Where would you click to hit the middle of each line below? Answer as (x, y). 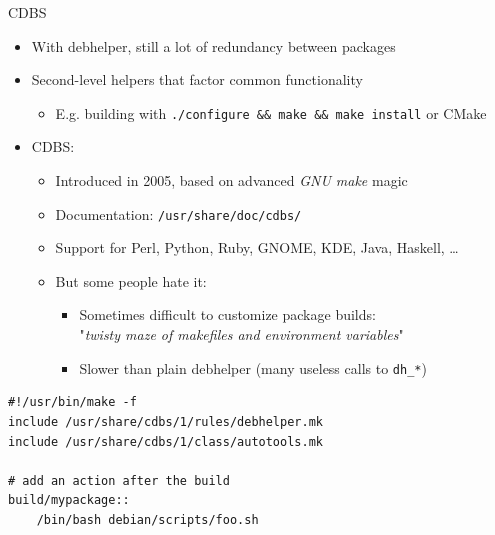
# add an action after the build (119, 480)
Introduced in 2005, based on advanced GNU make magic (231, 180)
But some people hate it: (131, 280)
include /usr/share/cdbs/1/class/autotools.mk (165, 441)
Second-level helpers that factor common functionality (197, 79)
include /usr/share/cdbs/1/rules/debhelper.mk (165, 421)
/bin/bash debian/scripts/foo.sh (147, 519)
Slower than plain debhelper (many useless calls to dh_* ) (253, 367)
